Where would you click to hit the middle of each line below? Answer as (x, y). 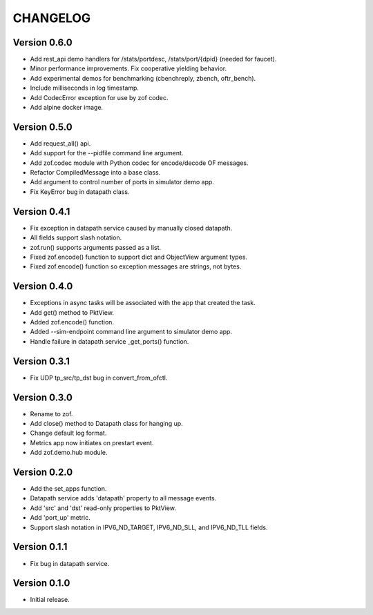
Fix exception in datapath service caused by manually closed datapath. (131, 228)
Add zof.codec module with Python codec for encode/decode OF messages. (139, 163)
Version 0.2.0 (43, 472)
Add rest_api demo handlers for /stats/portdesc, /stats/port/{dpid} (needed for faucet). (153, 59)
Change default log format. (68, 433)
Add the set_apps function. (68, 489)
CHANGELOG (52, 18)
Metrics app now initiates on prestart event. (92, 442)
